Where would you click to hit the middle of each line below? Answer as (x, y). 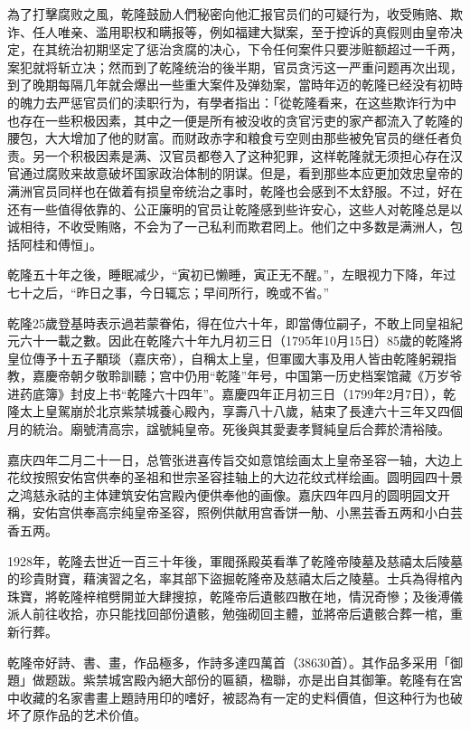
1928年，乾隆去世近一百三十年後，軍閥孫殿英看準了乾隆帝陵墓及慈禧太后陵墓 (235, 560)
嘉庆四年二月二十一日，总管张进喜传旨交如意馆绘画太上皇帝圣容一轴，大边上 (235, 459)
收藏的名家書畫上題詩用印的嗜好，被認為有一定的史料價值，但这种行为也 (235, 697)
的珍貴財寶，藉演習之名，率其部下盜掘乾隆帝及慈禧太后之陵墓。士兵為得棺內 (235, 578)
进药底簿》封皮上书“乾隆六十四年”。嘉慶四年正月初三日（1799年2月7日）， (226, 393)
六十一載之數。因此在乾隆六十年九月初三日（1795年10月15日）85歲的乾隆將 (241, 341)
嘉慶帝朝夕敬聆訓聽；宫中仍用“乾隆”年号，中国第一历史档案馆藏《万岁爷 (247, 376)
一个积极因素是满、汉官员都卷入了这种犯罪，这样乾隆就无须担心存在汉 (254, 155)
